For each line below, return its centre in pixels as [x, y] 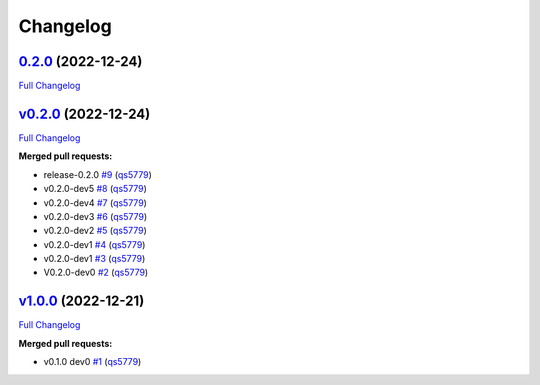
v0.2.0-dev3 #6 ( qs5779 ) [95, 216]
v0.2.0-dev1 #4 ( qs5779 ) [94, 244]
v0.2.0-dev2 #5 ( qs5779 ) [95, 231]
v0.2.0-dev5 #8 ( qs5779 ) [95, 189]
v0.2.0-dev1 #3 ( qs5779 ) [94, 259]
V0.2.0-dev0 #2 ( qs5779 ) [96, 272]
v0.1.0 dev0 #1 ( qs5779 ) [92, 362]
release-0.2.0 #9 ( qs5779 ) [97, 174]
